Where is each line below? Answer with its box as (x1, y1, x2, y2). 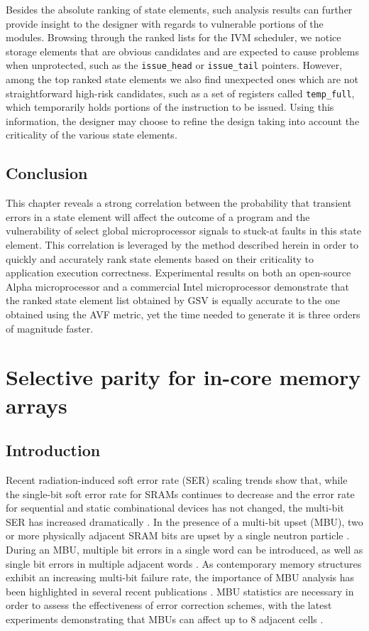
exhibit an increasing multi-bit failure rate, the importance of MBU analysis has (6, 570, 355, 585)
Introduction (6, 439, 101, 461)
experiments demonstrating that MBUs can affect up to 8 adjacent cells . (6, 611, 324, 626)
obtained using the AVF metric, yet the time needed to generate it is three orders (6, 307, 360, 322)
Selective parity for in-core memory (6, 362, 361, 392)
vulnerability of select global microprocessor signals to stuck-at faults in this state (6, 223, 361, 238)
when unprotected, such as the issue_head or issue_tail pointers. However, (6, 58, 343, 72)
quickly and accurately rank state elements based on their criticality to (6, 251, 314, 266)
